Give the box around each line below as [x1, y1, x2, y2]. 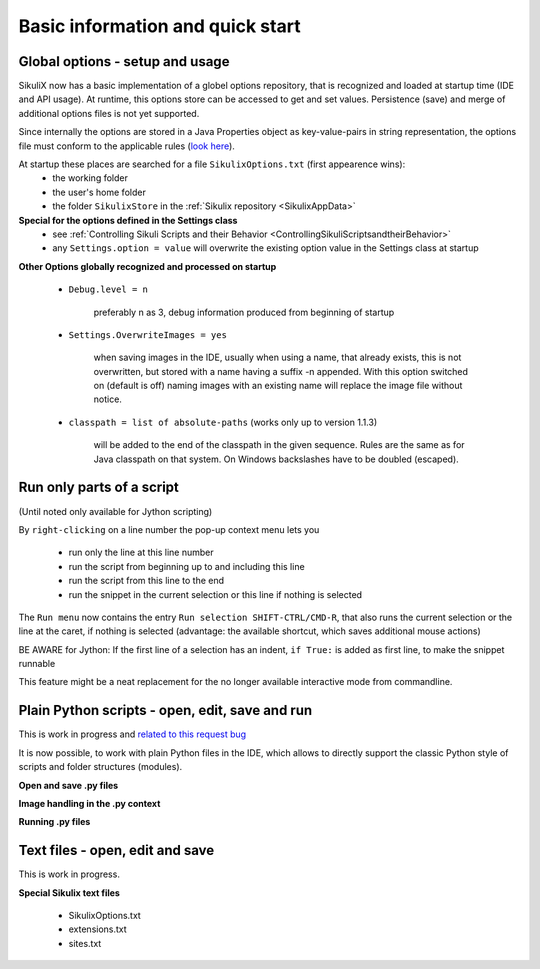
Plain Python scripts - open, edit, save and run [18, 702, 313, 719]
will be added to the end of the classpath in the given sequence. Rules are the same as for [93, 439, 465, 451]
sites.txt [68, 937, 102, 949]
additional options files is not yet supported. [18, 107, 200, 119]
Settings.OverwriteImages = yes [68, 329, 227, 340]
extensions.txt [68, 923, 127, 935]
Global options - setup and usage [18, 53, 230, 70]
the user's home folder [52, 186, 147, 198]
